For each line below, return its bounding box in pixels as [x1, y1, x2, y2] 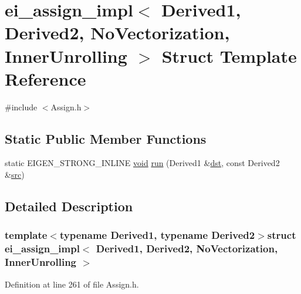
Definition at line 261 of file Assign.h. [5, 278, 139, 290]
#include [5, 100, 38, 113]
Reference [5, 66, 86, 90]
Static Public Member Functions [5, 129, 207, 147]
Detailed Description [5, 197, 133, 215]
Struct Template [161, 43, 297, 67]
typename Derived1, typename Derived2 [59, 228, 255, 242]
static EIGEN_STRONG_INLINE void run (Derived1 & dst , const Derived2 [5, 157, 280, 169]
